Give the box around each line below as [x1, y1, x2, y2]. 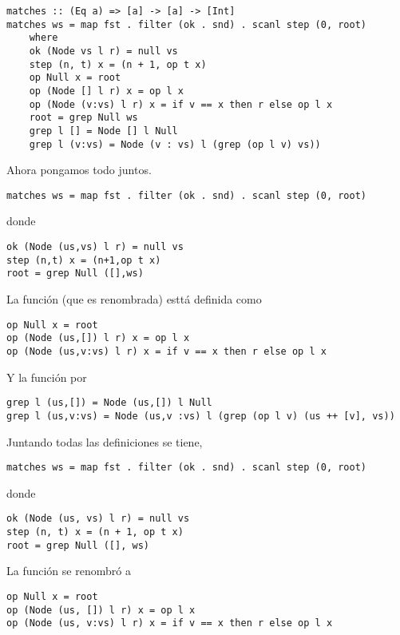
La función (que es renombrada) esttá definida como [6, 291, 262, 308]
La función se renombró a [6, 562, 131, 579]
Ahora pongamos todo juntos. [6, 161, 152, 178]
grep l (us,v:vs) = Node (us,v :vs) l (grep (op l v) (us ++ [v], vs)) [6, 410, 395, 422]
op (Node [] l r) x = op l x [29, 85, 184, 97]
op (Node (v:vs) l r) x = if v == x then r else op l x [29, 98, 333, 110]
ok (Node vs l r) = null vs [29, 45, 178, 57]
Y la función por [6, 368, 87, 385]
